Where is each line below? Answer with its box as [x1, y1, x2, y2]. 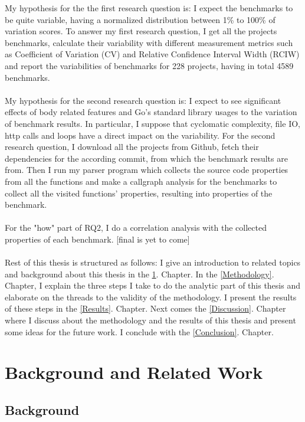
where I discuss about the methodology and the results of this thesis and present [5, 314, 296, 326]
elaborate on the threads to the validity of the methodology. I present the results [5, 290, 297, 303]
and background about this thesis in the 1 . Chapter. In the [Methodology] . [5, 267, 274, 280]
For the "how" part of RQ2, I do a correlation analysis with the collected [5, 221, 267, 234]
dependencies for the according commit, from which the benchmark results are [5, 152, 288, 164]
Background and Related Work [5, 360, 263, 384]
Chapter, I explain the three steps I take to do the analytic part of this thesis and [5, 279, 300, 292]
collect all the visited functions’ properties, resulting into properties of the [5, 187, 273, 199]
